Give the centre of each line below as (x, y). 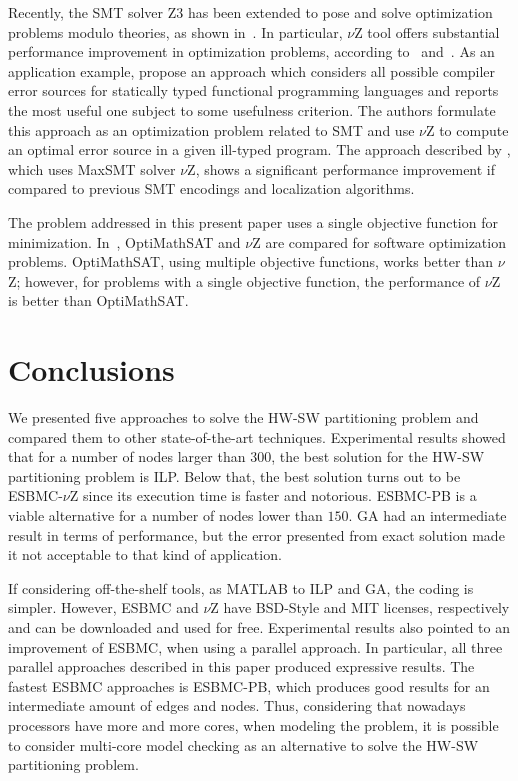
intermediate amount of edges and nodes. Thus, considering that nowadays (237, 705)
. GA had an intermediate (427, 515)
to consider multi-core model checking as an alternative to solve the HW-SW (243, 744)
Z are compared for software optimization (379, 241)
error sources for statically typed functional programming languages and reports (253, 90)
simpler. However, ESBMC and (103, 607)
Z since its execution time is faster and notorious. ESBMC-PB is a (273, 495)
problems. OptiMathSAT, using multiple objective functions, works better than (251, 261)
